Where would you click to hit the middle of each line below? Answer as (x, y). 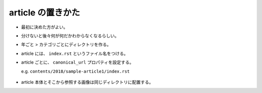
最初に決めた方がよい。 (44, 27)
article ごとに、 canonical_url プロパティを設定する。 (78, 62)
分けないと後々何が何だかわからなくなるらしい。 (70, 36)
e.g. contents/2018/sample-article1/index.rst (75, 71)
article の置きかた (44, 13)
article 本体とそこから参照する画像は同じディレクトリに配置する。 (87, 82)
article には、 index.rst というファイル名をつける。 (75, 53)
